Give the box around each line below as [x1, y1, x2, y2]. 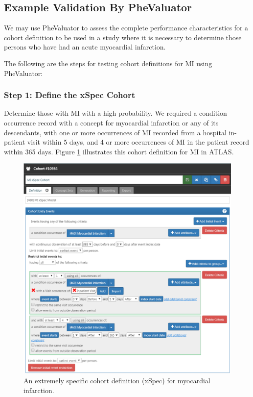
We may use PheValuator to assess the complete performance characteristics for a [4, 23, 249, 33]
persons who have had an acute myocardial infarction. [4, 42, 166, 52]
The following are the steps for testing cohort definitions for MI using [4, 58, 212, 68]
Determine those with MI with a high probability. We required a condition [4, 108, 227, 118]
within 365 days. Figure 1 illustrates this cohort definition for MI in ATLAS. [4, 146, 234, 156]
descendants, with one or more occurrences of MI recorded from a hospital [4, 127, 227, 137]
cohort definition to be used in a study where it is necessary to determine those [4, 32, 242, 42]
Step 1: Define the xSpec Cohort [4, 89, 136, 101]
